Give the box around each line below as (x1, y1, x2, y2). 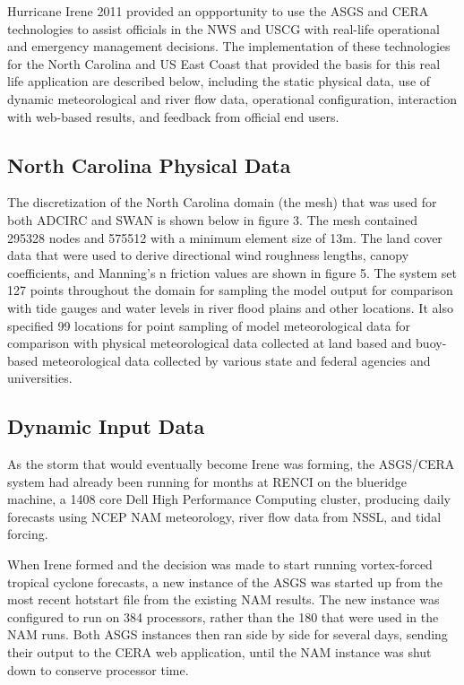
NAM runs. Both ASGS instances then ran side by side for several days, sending (7, 625, 448, 644)
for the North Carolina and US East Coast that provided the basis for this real (7, 54, 441, 73)
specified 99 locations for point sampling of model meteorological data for (7, 316, 410, 334)
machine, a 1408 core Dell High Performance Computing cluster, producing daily (7, 490, 451, 508)
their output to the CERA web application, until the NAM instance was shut (7, 643, 432, 662)
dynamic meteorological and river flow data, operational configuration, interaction (7, 89, 457, 108)
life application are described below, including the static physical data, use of (7, 72, 431, 91)
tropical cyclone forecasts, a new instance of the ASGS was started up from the (7, 572, 443, 591)
